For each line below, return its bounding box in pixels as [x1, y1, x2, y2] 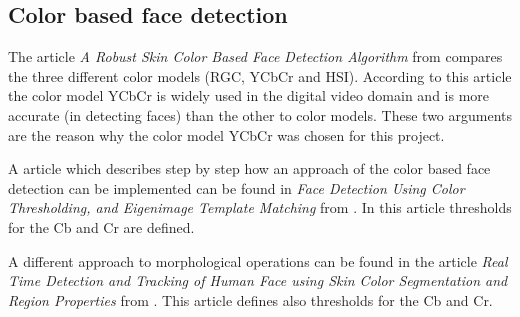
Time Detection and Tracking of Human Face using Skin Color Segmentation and [8, 270, 508, 291]
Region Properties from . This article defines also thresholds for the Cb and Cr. [8, 289, 493, 310]
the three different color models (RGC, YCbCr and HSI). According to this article [8, 65, 512, 86]
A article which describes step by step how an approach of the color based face [8, 158, 491, 179]
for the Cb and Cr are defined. [8, 216, 195, 237]
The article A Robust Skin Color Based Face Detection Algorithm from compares [8, 46, 503, 67]
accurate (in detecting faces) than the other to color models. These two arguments [8, 104, 513, 125]
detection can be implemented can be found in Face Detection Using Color [8, 177, 465, 198]
